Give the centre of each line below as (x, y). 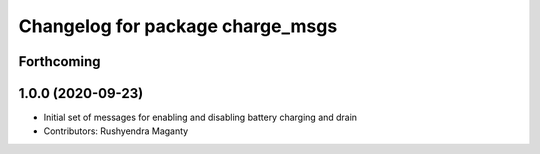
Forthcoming (59, 61)
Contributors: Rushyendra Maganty (116, 131)
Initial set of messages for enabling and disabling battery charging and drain (200, 117)
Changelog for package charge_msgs (178, 26)
